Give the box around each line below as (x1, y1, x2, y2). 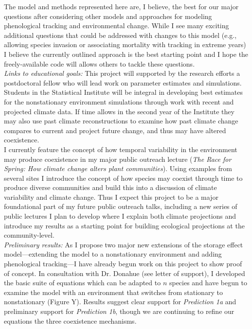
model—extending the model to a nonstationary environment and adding (4, 249, 222, 259)
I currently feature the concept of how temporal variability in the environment (4, 144, 237, 154)
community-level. (4, 230, 54, 240)
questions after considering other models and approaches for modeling (4, 11, 212, 21)
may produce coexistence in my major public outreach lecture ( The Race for (4, 154, 232, 164)
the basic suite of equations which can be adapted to (4, 277, 161, 288)
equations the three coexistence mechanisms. (4, 315, 137, 326)
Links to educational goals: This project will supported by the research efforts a (4, 68, 240, 78)
